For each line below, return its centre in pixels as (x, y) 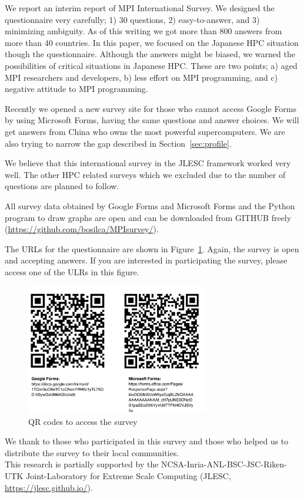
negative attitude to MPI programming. (76, 89)
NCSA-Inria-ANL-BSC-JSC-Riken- (224, 464)
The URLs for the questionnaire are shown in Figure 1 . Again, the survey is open (152, 248)
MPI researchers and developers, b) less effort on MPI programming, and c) (141, 77)
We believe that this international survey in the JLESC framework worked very (148, 163)
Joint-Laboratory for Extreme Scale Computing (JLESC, (128, 475)
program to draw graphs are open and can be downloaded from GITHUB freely (148, 217)
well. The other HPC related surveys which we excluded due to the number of (145, 174)
